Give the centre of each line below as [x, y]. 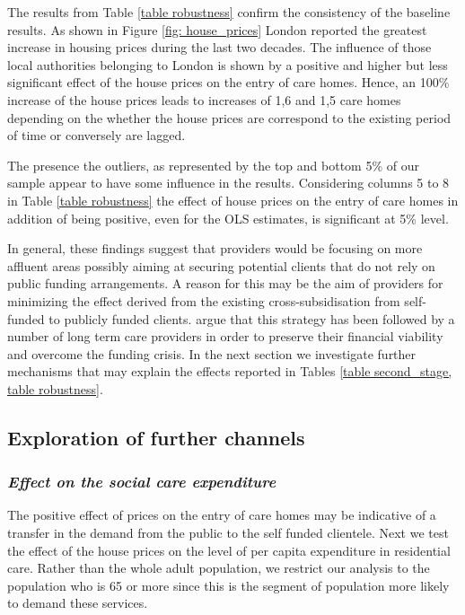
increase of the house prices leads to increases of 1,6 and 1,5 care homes [204, 99]
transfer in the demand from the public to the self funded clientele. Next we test [228, 533]
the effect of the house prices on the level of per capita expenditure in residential [229, 550]
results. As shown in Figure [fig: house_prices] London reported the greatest [217, 29]
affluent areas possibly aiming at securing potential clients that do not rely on [221, 265]
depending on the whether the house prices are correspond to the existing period [229, 117]
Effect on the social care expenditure [142, 482]
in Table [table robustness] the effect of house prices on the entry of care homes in [233, 200]
